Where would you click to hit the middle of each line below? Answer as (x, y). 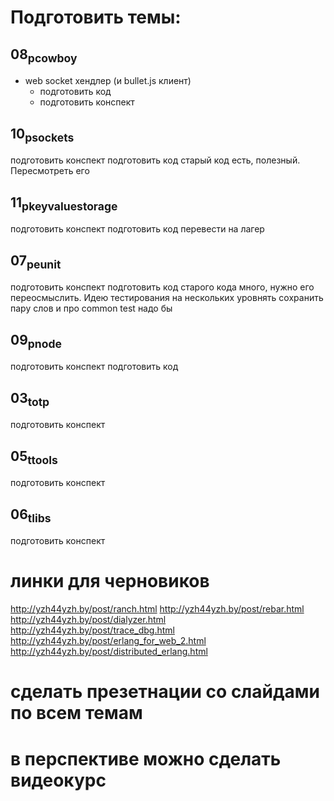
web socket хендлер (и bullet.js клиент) (108, 81)
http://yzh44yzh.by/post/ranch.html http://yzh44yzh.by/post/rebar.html (157, 609)
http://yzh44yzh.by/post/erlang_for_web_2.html (108, 641)
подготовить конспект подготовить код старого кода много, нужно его (162, 287)
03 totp (30, 399)
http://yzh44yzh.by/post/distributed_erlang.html (109, 652)
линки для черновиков (110, 581)
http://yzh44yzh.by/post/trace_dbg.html (92, 630)
